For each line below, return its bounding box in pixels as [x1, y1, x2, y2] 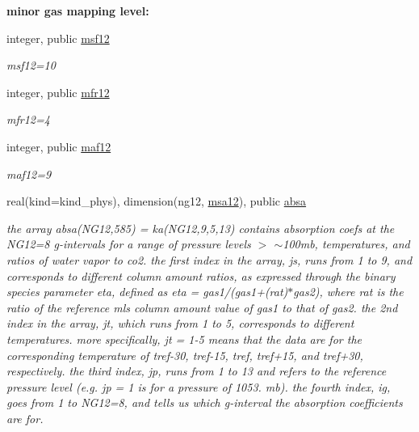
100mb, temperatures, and [283, 235, 410, 252]
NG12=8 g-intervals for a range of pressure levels [6, 235, 251, 252]
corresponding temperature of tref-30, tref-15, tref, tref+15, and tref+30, [6, 346, 363, 363]
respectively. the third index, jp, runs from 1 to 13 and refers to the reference [6, 362, 387, 379]
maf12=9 [6, 165, 52, 182]
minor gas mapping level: [6, 2, 149, 19]
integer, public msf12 [6, 29, 110, 46]
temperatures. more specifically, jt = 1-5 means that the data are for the [6, 330, 362, 347]
